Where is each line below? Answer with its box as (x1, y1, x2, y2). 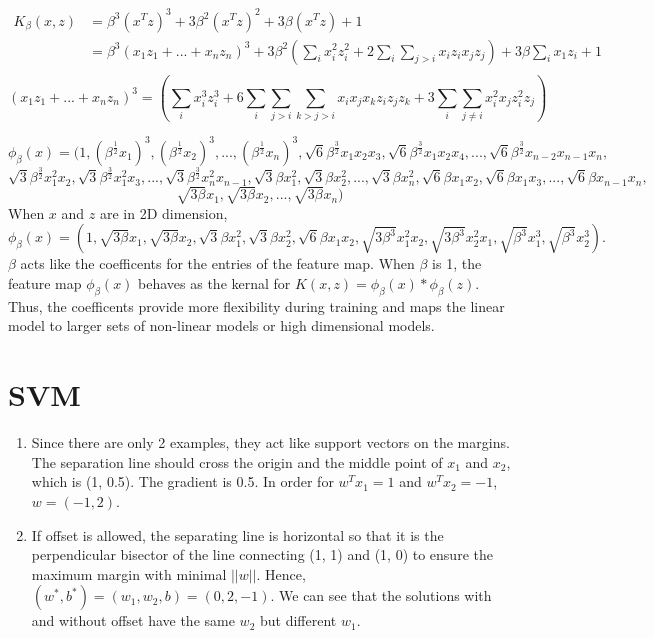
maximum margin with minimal (31, 563, 227, 584)
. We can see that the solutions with (270, 585, 492, 606)
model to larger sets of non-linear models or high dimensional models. (8, 315, 435, 336)
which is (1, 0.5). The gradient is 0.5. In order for (31, 471, 334, 492)
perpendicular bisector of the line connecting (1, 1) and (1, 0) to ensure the (31, 544, 493, 565)
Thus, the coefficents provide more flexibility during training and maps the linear (8, 295, 505, 316)
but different (259, 610, 337, 631)
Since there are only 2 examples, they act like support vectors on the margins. (31, 432, 510, 453)
